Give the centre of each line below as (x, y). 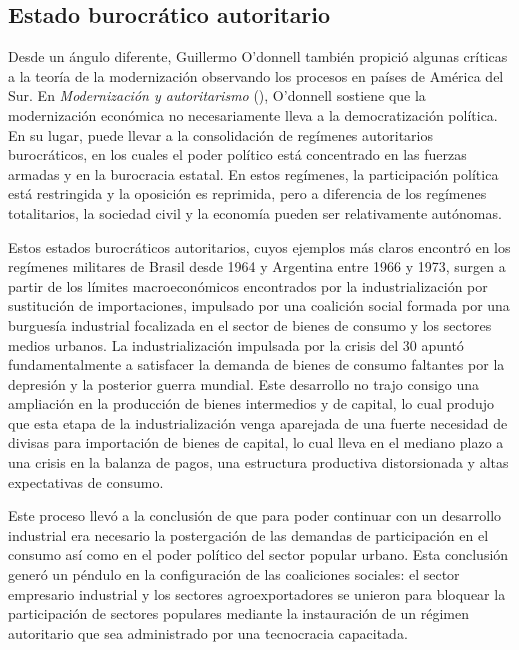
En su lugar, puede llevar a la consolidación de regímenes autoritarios (220, 134)
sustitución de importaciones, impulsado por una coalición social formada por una (259, 305)
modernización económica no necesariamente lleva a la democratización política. (253, 114)
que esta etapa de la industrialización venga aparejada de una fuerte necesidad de (258, 422)
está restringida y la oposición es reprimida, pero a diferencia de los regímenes (247, 193)
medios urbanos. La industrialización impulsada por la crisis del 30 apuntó (236, 344)
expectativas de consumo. (86, 481)
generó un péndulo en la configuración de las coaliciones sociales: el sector (234, 574)
